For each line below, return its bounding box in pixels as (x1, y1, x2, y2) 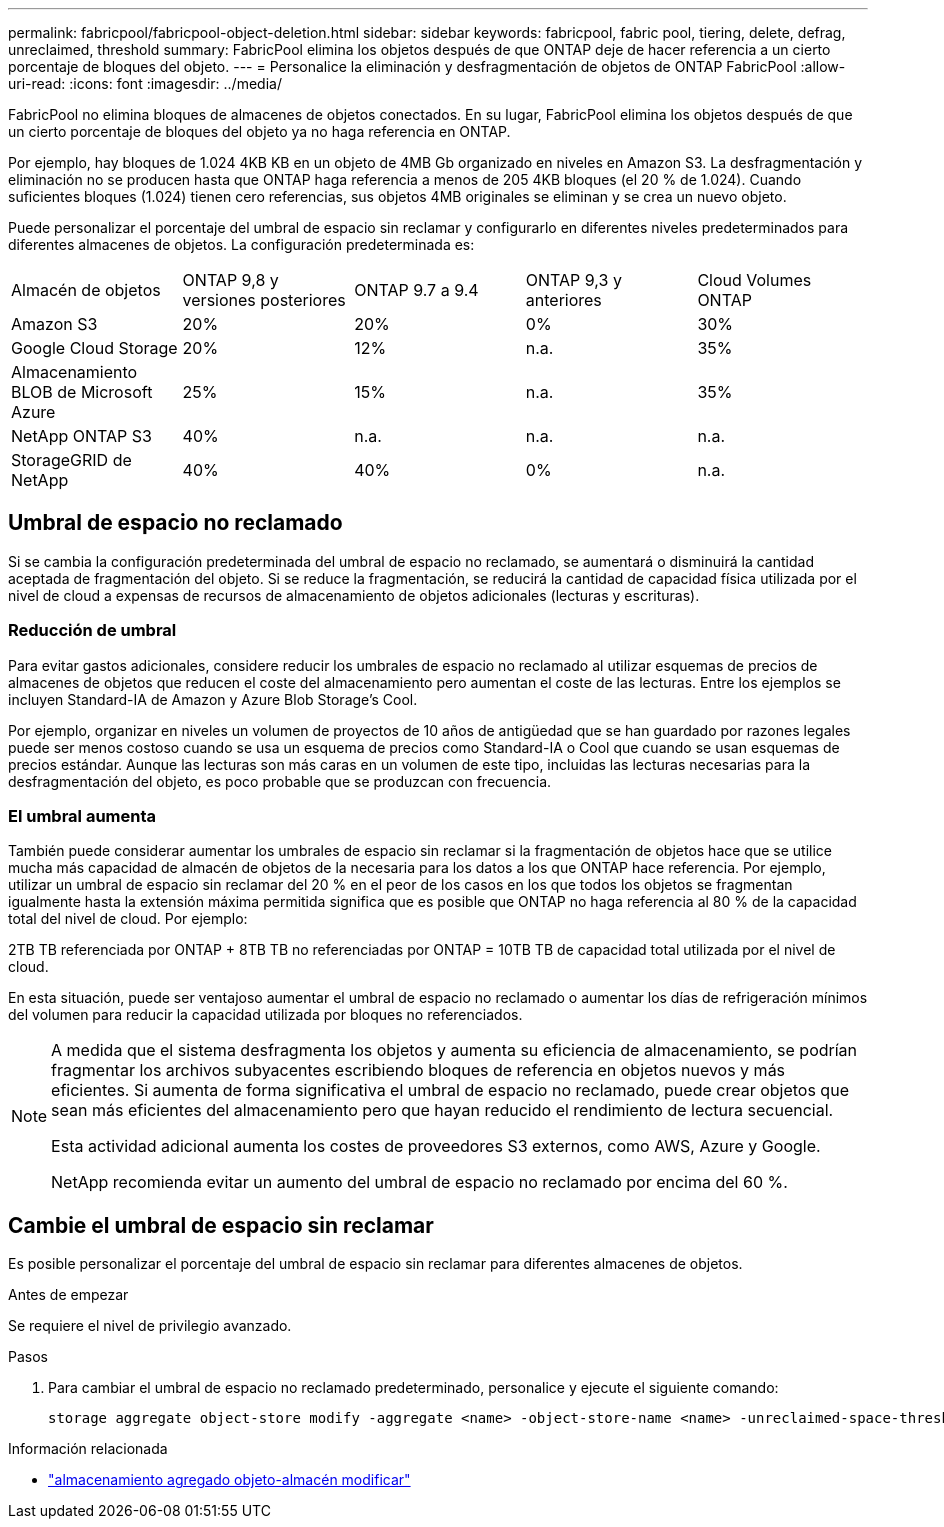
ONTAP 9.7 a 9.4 (354, 280, 479, 300)
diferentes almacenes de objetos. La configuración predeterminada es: (8, 236, 475, 253)
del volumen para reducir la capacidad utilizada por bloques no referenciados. (8, 1006, 523, 1024)
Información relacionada (8, 1440, 168, 1458)
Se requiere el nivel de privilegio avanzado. (8, 1317, 292, 1335)
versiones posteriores (182, 290, 346, 310)
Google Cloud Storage (11, 338, 178, 358)
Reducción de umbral (8, 620, 177, 641)
